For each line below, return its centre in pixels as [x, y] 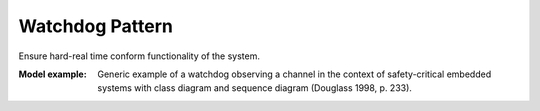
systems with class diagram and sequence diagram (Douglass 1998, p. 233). [254, 88]
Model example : [52, 74]
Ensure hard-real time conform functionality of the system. [139, 56]
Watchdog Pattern [96, 26]
